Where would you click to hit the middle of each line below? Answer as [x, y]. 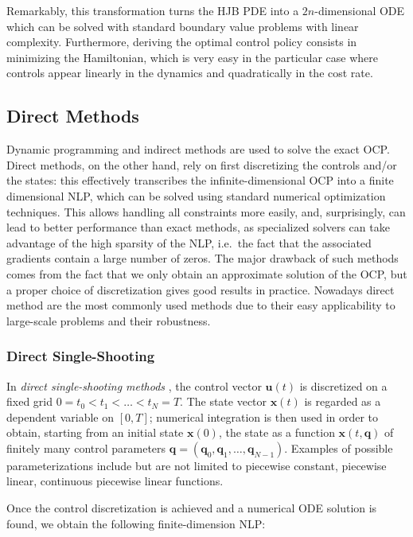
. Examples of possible [339, 447]
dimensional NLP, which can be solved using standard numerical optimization [196, 195]
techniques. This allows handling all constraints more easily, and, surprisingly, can [206, 211]
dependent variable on [60, 416]
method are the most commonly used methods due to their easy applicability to [201, 305]
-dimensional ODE [360, 10]
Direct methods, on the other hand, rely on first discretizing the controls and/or [202, 164]
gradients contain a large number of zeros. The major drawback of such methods [203, 258]
